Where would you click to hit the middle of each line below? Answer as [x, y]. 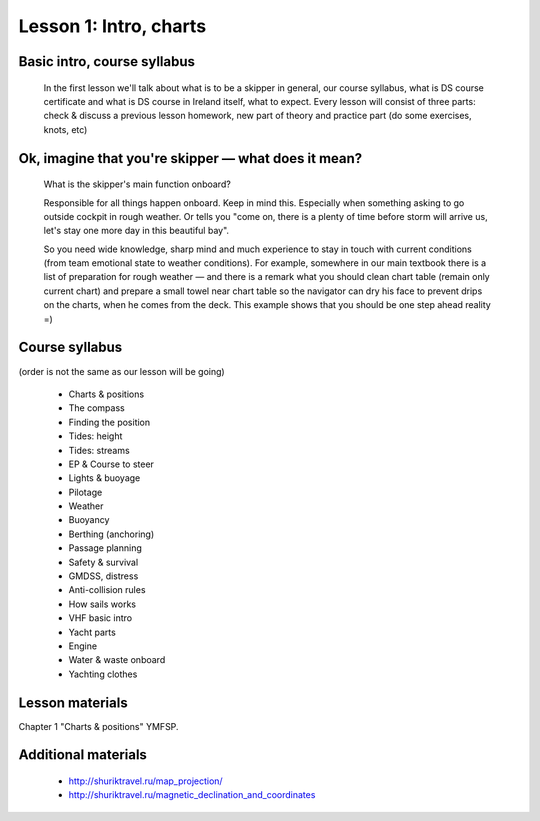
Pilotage [85, 492]
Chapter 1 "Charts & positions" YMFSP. [98, 726]
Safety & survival [103, 562]
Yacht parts [92, 632]
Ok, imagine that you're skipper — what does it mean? [190, 158]
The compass [96, 408]
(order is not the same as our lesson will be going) [121, 371]
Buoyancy [89, 520]
